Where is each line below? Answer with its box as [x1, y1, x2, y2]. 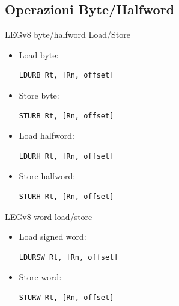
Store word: [19, 271, 62, 283]
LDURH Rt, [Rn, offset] [19, 151, 114, 161]
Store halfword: [19, 170, 76, 182]
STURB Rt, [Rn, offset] [19, 111, 114, 120]
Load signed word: [19, 230, 86, 243]
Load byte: [19, 48, 59, 61]
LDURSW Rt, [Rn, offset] [19, 252, 118, 262]
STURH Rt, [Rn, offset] [19, 192, 114, 201]
